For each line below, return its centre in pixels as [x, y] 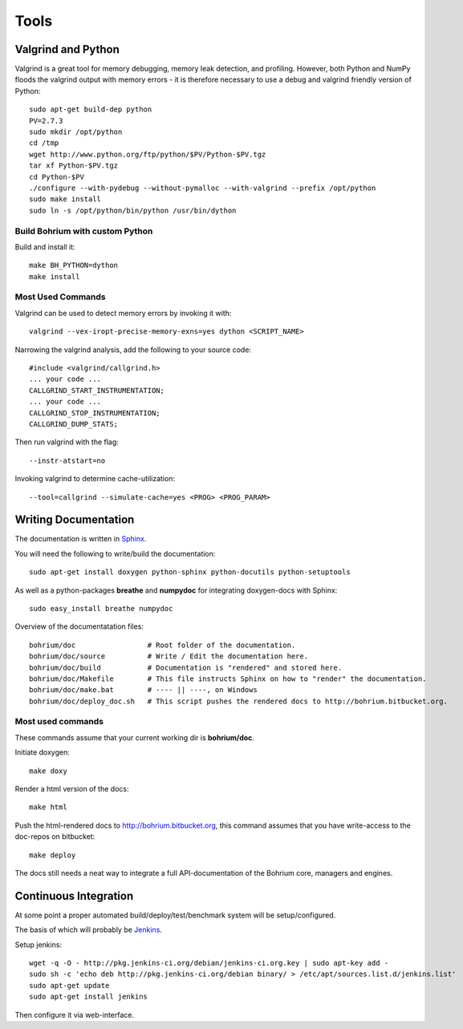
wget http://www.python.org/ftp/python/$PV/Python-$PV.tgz [148, 154]
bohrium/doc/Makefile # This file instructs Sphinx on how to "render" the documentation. [228, 679]
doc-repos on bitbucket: [55, 837]
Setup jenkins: [39, 944]
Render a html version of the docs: [72, 789]
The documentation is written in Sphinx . [81, 539]
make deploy [53, 855]
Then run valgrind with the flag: [67, 442]
